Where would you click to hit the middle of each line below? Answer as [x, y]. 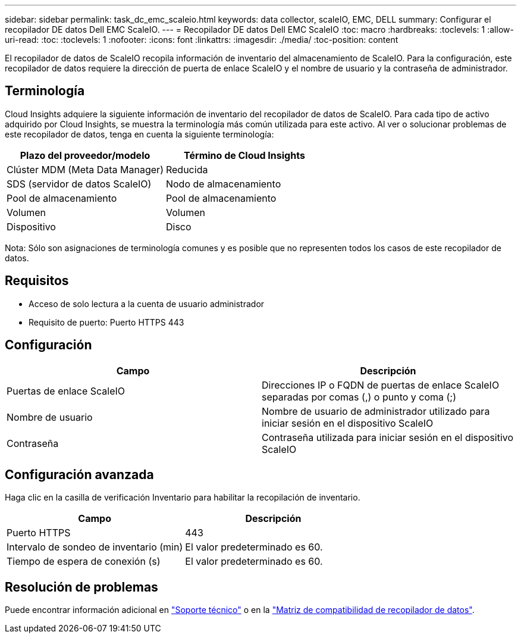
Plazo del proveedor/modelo [85, 155]
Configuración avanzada [79, 474]
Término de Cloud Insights [244, 155]
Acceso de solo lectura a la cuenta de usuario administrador [147, 304]
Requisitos [37, 281]
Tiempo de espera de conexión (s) [84, 562]
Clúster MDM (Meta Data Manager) [85, 169]
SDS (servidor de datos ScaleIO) [79, 184]
